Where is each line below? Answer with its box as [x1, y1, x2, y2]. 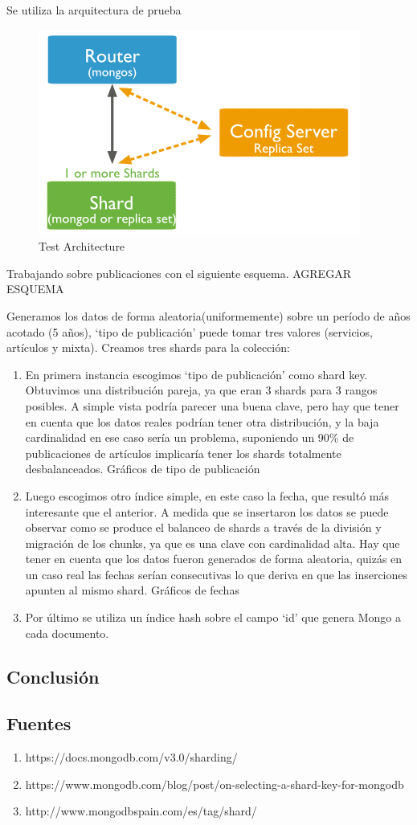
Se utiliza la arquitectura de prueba [6, 2, 182, 18]
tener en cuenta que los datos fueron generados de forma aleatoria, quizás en [25, 550, 403, 567]
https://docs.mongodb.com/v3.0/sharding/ [25, 749, 238, 766]
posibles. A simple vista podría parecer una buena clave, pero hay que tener [25, 397, 399, 414]
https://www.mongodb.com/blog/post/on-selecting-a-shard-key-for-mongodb [25, 775, 404, 792]
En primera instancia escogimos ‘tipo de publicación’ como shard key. [25, 366, 368, 382]
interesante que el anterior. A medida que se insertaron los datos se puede [25, 503, 389, 520]
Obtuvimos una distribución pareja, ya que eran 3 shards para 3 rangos [25, 382, 378, 398]
